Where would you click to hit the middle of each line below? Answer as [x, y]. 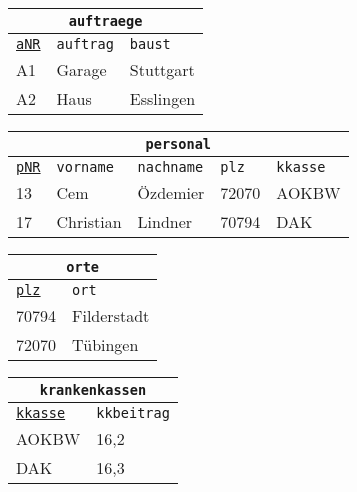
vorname [85, 167]
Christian [89, 221]
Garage [81, 69]
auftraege [105, 21]
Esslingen [162, 98]
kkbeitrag [133, 413]
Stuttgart [162, 69]
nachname [170, 167]
